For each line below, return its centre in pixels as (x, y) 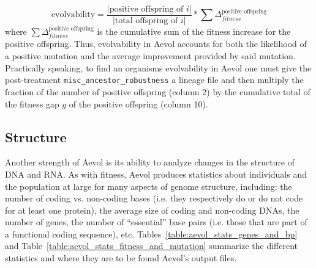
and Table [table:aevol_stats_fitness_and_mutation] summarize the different (152, 246)
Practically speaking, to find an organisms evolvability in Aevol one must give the (158, 67)
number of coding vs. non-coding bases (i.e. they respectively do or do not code (154, 198)
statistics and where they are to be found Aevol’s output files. (121, 258)
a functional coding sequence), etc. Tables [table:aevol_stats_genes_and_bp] (151, 234)
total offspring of (146, 21)
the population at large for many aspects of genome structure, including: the (149, 186)
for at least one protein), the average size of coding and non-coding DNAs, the (152, 210)
